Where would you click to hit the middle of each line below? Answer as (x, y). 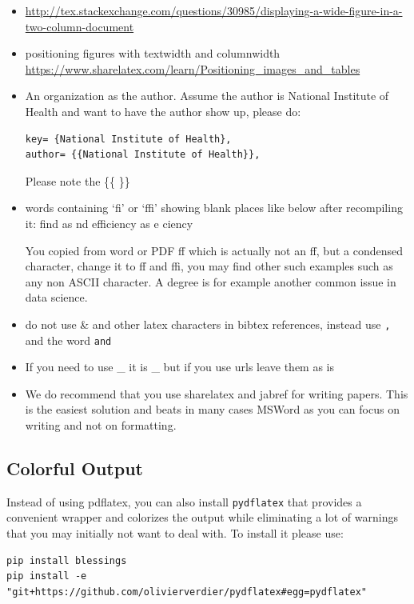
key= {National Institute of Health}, (128, 139)
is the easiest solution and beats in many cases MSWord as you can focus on (212, 409)
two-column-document (80, 26)
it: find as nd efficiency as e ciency (109, 223)
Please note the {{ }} (78, 180)
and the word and (68, 340)
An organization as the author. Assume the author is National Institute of (207, 96)
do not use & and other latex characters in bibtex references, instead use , (208, 324)
